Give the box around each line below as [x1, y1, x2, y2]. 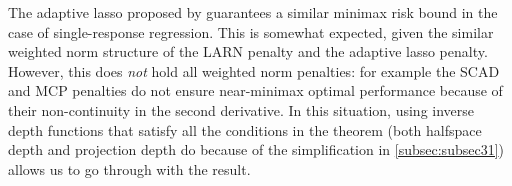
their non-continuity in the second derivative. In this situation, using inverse [8, 99, 475, 120]
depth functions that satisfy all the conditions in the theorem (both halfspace [8, 119, 482, 140]
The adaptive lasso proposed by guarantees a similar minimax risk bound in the [8, 2, 498, 22]
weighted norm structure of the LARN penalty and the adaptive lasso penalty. [8, 41, 488, 62]
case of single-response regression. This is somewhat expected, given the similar [8, 21, 494, 42]
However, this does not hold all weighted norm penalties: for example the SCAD [8, 60, 500, 81]
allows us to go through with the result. [8, 158, 251, 179]
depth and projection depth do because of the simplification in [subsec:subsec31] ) [8, 139, 504, 160]
